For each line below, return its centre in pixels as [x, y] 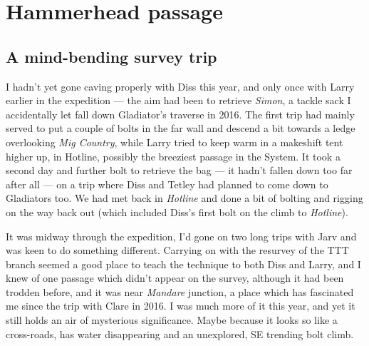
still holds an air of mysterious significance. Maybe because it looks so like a [172, 320]
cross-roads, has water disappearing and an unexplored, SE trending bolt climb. [180, 334]
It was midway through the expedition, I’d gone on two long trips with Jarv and [181, 236]
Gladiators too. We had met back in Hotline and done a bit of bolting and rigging [184, 198]
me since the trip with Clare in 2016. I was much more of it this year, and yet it [181, 306]
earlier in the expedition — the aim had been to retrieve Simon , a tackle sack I [178, 100]
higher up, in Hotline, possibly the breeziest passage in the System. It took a [173, 156]
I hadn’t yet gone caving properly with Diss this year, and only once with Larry [180, 86]
